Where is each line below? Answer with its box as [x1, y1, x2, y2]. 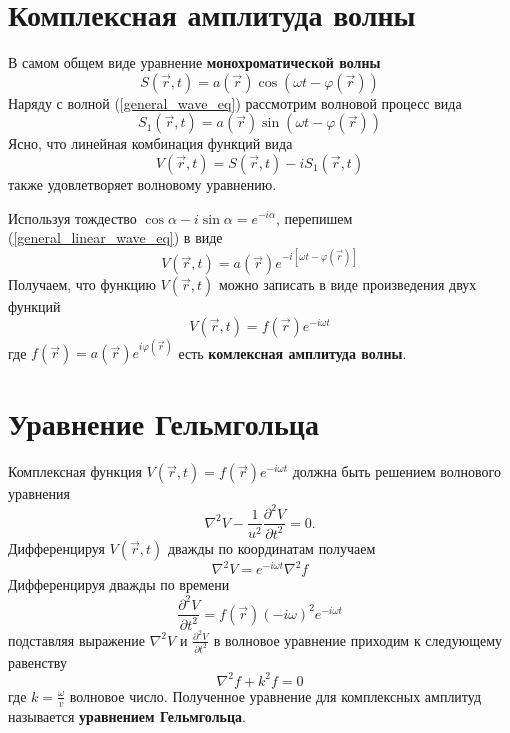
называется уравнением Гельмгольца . [8, 705, 246, 726]
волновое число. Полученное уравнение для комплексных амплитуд [69, 685, 482, 706]
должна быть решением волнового [292, 461, 501, 482]
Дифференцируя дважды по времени [8, 574, 230, 595]
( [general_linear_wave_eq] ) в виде [8, 227, 223, 248]
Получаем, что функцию [8, 274, 156, 295]
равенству [8, 651, 67, 672]
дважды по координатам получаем [167, 537, 376, 558]
